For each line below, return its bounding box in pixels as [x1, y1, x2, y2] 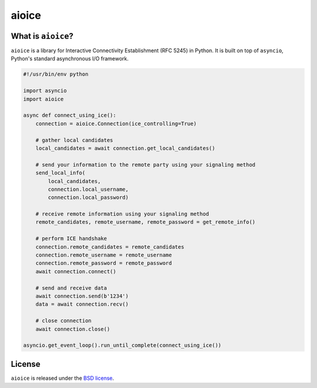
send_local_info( [35, 170, 86, 176]
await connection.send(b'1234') [35, 292, 129, 299]
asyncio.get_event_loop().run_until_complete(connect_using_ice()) [23, 342, 222, 349]
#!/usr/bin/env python [23, 71, 89, 77]
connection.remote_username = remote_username [35, 252, 173, 258]
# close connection [35, 318, 92, 324]
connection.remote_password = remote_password [35, 260, 173, 266]
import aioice [23, 96, 64, 102]
